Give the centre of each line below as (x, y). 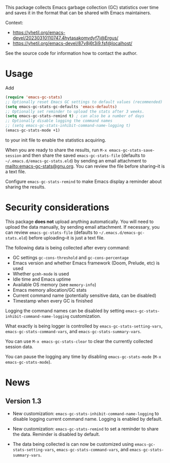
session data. (19, 346)
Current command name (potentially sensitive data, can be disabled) (84, 295)
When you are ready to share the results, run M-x (56, 150)
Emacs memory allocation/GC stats (50, 290)
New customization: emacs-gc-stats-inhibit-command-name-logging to (86, 413)
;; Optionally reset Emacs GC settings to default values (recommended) (84, 102)
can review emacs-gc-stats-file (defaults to (52, 232)
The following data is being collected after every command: (68, 248)
